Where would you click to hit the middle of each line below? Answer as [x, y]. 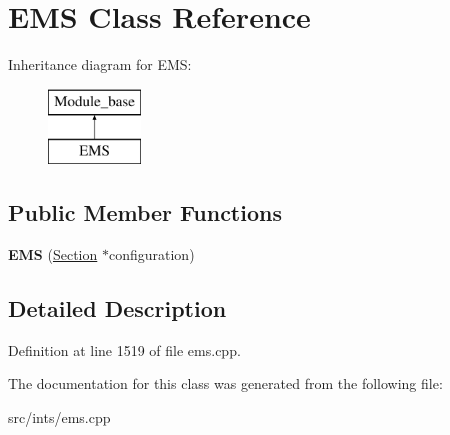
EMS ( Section [53, 254]
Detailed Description [117, 308]
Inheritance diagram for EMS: [100, 64]
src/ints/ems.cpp [59, 417]
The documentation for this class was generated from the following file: [225, 383]
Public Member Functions [145, 212]
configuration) [151, 254]
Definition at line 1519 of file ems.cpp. [124, 349]
